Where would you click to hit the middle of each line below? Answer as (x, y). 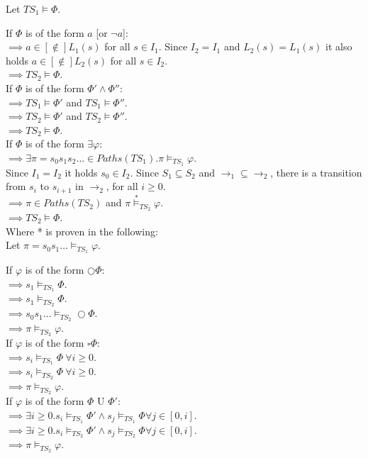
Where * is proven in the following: (82, 231)
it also (339, 46)
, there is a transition (316, 172)
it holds (81, 172)
